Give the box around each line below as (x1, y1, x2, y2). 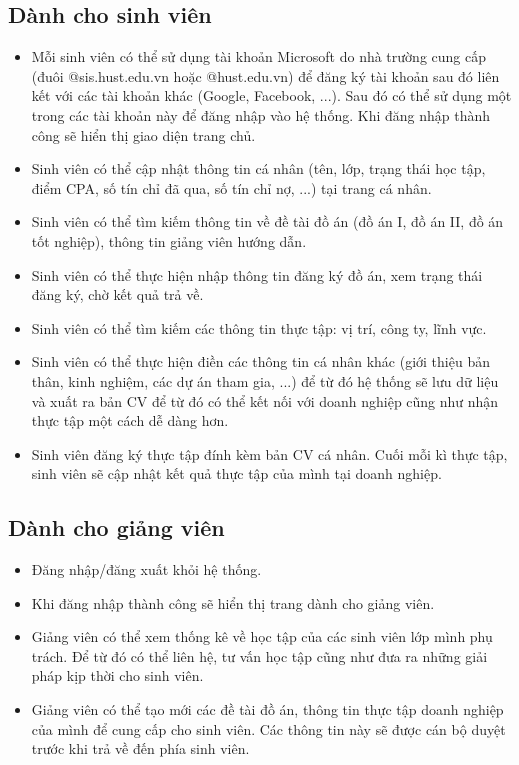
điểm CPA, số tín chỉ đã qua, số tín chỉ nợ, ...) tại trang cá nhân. (31, 177, 432, 198)
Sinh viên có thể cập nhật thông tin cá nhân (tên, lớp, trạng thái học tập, (31, 158, 486, 179)
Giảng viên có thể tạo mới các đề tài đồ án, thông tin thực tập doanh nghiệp (31, 699, 504, 720)
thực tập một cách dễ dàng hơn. (31, 410, 229, 431)
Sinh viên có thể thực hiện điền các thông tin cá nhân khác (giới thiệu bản (31, 351, 490, 372)
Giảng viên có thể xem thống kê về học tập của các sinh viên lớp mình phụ (31, 626, 493, 647)
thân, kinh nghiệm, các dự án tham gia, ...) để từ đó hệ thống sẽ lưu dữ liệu (31, 370, 499, 391)
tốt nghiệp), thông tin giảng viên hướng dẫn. (31, 230, 307, 251)
